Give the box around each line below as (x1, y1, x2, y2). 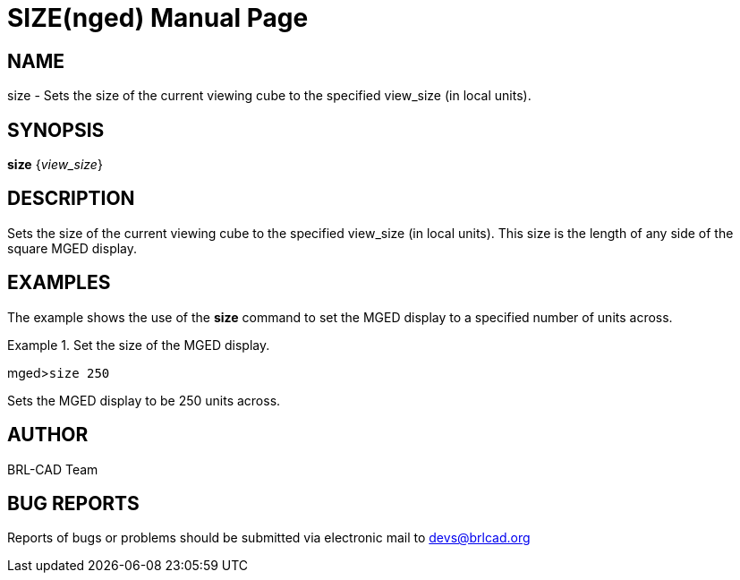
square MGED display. (7, 240, 138, 256)
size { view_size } (7, 157, 103, 173)
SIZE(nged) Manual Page (7, 3, 309, 33)
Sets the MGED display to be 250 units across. (7, 392, 281, 408)
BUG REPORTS (7, 491, 140, 515)
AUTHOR (7, 423, 89, 447)
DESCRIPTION (7, 187, 135, 210)
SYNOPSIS (7, 118, 105, 141)
